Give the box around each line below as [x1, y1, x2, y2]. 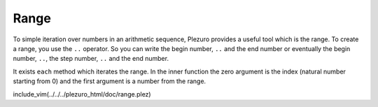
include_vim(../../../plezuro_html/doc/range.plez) [13, 90, 151, 98]
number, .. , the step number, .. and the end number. [13, 55, 169, 63]
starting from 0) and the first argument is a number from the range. [13, 77, 206, 85]
